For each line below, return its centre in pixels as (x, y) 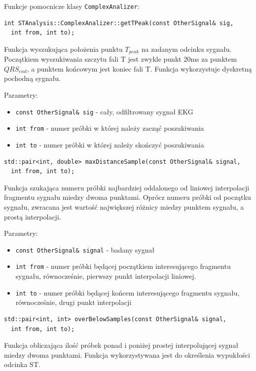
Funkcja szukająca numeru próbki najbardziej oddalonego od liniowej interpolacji (127, 187)
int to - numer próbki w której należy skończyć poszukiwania (110, 144)
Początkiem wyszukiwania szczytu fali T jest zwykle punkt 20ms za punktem (121, 59)
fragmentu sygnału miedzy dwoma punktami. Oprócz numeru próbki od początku (128, 197)
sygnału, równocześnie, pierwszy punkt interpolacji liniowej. (106, 276)
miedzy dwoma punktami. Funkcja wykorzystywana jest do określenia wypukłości (127, 354)
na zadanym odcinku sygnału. (186, 49)
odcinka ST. (22, 364)
